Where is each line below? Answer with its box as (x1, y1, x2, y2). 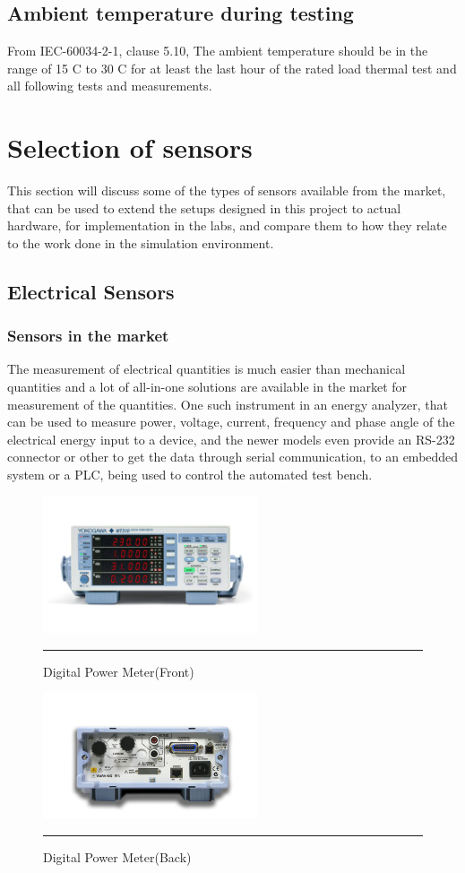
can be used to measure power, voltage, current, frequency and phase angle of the (7, 412, 455, 431)
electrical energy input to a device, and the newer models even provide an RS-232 (7, 429, 455, 448)
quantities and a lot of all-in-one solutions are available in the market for (7, 377, 408, 396)
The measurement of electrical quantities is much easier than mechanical (7, 359, 406, 378)
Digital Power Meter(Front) (43, 661, 194, 680)
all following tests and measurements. (7, 76, 212, 95)
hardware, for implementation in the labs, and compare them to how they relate (7, 216, 447, 235)
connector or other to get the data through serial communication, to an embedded (7, 447, 459, 466)
